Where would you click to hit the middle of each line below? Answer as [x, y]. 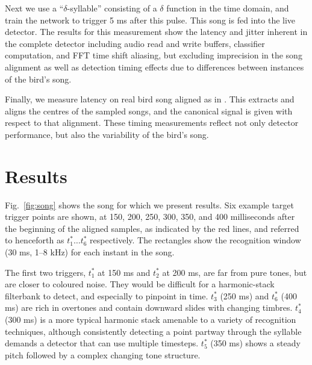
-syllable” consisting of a [112, 8]
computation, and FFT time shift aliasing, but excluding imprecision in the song [154, 55]
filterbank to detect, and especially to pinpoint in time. [107, 295]
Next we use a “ [34, 8]
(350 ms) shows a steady [255, 343]
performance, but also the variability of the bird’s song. [107, 134]
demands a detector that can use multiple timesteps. [102, 343]
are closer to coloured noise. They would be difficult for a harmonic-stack [140, 284]
